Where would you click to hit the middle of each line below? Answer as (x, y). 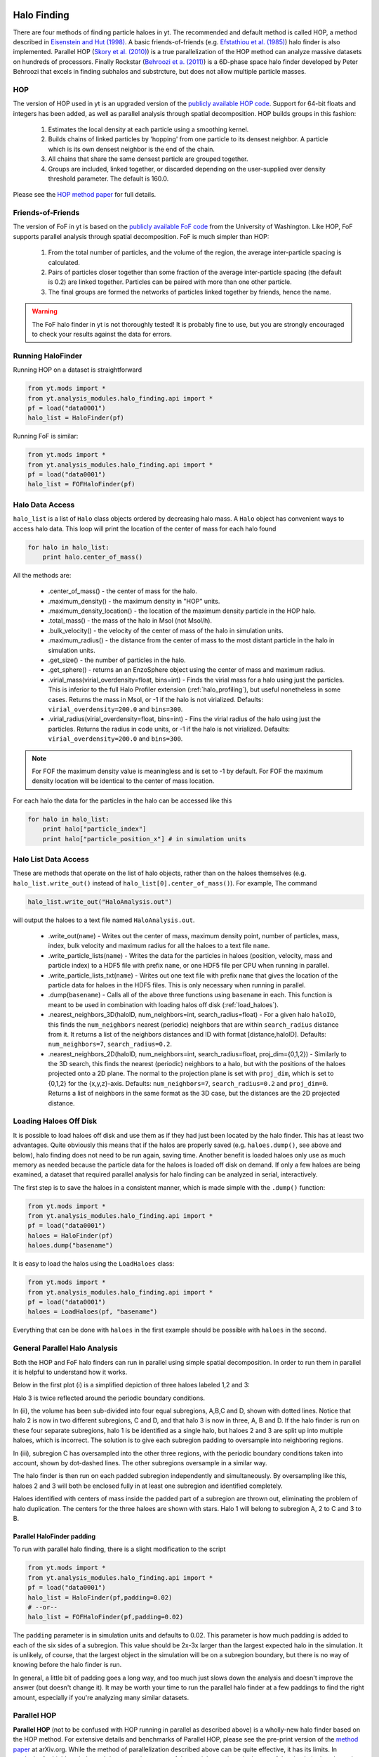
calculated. (64, 262)
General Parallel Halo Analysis (66, 1348)
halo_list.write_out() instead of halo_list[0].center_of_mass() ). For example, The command (165, 883)
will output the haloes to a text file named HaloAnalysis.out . (104, 920)
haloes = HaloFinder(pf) (71, 1236)
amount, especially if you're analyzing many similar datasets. (101, 1697)
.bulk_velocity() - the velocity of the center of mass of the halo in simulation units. (166, 630)
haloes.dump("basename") (71, 1245)
